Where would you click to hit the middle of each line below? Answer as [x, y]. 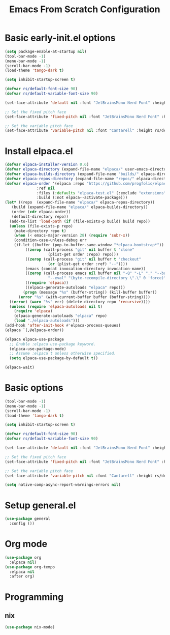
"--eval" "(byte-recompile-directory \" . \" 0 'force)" [107, 278]
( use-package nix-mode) [30, 627]
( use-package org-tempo [30, 567]
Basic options [34, 388]
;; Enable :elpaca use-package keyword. [53, 344]
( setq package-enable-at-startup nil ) [46, 51]
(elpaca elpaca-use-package [35, 339]
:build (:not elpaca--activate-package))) [82, 198]
